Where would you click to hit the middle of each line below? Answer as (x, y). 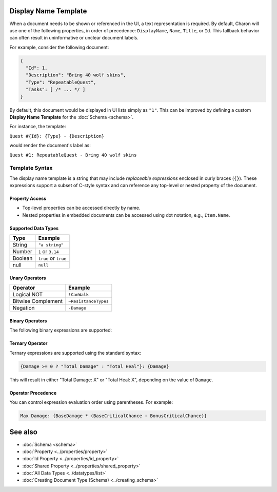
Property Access (28, 199)
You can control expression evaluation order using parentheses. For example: (91, 402)
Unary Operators (28, 278)
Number (23, 252)
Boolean (23, 258)
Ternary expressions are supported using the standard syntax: (75, 353)
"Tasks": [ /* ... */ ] (56, 89)
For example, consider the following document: (59, 47)
